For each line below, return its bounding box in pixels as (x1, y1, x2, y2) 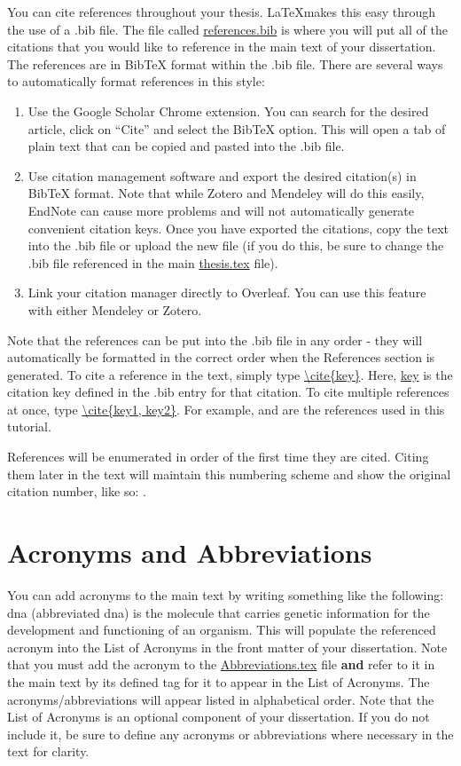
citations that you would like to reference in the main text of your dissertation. (7, 37, 436, 56)
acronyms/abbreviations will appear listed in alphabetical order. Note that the (7, 690, 434, 708)
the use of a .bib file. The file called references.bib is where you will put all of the (7, 20, 448, 38)
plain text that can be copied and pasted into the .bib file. (27, 137, 345, 155)
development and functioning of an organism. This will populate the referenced (7, 620, 436, 639)
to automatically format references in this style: (7, 72, 265, 91)
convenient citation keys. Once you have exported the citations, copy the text (27, 218, 449, 237)
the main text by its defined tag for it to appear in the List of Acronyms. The (7, 672, 430, 691)
